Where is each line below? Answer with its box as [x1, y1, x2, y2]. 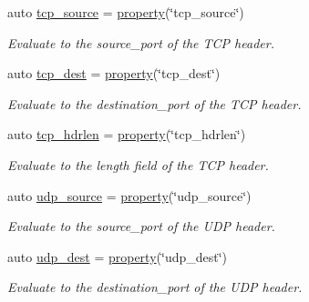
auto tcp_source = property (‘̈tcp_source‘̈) [7, 3, 244, 21]
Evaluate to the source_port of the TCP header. [7, 33, 274, 52]
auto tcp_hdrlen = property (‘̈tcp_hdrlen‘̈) [7, 125, 246, 144]
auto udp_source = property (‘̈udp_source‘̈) [7, 186, 252, 205]
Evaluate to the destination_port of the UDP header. [7, 277, 303, 297]
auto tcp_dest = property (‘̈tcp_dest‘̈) [7, 64, 221, 83]
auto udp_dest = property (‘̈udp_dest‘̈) [7, 247, 228, 266]
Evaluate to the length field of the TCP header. [7, 155, 269, 174]
